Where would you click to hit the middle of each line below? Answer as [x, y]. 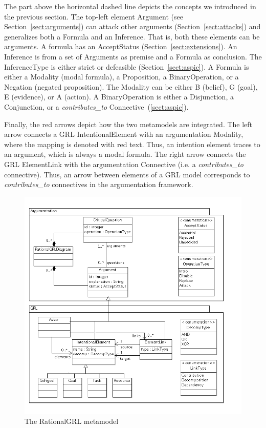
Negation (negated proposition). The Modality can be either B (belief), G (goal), [131, 86]
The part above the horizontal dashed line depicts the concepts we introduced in [130, 6]
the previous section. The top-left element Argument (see [94, 16]
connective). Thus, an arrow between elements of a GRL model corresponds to [127, 174]
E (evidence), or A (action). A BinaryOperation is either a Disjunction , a [119, 97]
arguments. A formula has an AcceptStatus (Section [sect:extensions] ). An [121, 46]
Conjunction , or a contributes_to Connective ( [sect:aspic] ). [96, 106]
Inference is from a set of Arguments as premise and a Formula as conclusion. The [133, 56]
